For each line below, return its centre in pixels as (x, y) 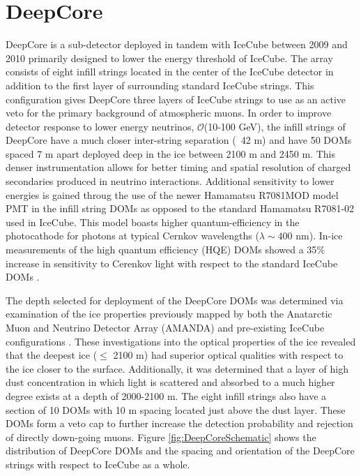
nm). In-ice (319, 236)
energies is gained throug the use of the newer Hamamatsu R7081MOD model (172, 194)
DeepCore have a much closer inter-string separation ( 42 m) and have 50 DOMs (179, 140)
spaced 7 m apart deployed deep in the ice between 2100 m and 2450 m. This (171, 153)
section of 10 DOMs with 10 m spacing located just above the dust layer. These (176, 409)
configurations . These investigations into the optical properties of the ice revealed (181, 341)
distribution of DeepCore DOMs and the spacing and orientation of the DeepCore (180, 451)
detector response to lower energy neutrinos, (100, 126)
